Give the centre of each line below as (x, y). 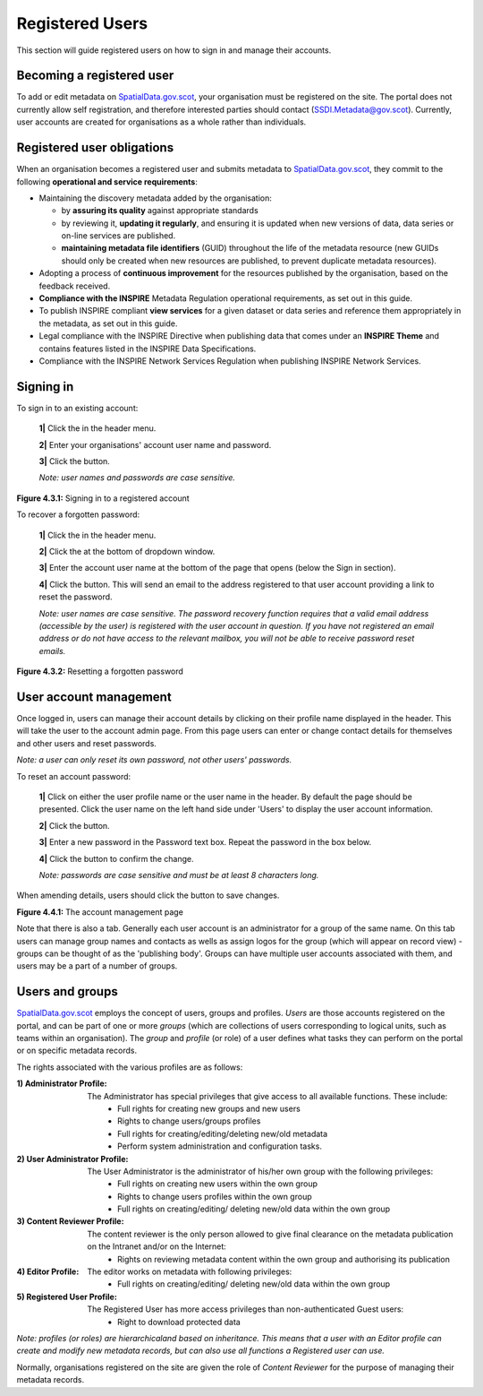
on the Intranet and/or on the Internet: (157, 1246)
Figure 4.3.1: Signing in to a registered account (103, 498)
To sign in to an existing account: (77, 408)
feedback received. (75, 286)
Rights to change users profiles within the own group (215, 1196)
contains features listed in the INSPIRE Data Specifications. (148, 349)
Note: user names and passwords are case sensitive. (137, 478)
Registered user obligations (95, 148)
